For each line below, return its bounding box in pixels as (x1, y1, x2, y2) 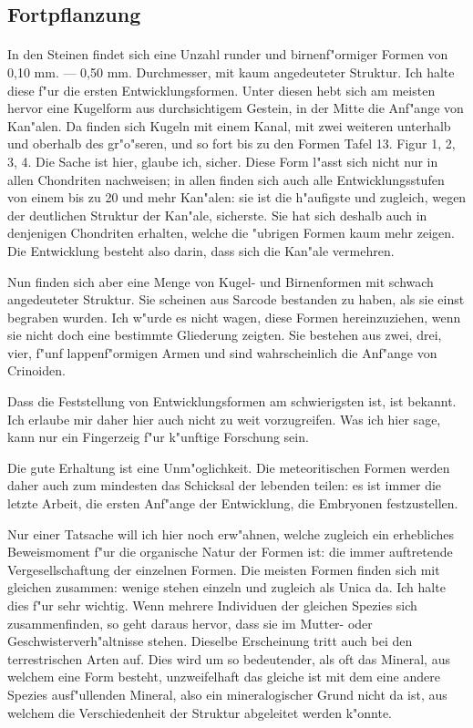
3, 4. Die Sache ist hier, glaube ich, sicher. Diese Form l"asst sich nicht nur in (7, 151, 438, 170)
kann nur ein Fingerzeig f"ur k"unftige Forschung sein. (7, 427, 309, 446)
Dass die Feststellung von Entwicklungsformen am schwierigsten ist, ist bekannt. (7, 392, 457, 411)
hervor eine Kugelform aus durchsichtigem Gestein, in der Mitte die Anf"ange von (7, 98, 464, 118)
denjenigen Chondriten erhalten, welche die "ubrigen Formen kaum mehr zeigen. (7, 223, 455, 242)
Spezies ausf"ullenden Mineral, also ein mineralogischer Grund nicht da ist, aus (7, 684, 447, 703)
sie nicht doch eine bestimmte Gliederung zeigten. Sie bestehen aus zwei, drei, (7, 325, 442, 344)
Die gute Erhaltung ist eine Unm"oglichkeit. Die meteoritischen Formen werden (7, 457, 450, 477)
